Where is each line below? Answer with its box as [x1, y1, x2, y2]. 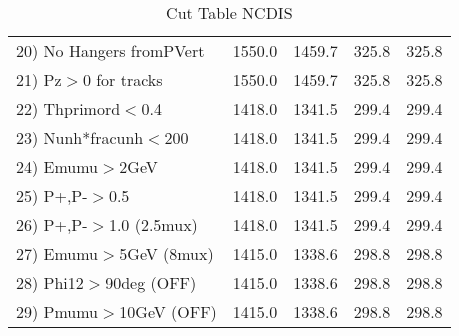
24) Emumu [16, 155, 99, 178]
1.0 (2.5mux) [108, 213, 198, 236]
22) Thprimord [16, 97, 121, 120]
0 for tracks [82, 68, 163, 91]
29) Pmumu [16, 300, 99, 323]
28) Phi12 [16, 271, 84, 294]
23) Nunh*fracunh [16, 126, 144, 149]
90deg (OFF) [105, 271, 197, 294]
